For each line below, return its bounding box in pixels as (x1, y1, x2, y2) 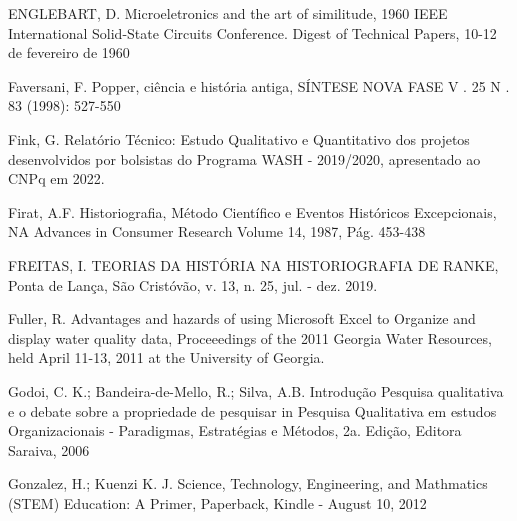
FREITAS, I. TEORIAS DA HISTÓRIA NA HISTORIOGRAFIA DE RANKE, (8, 254, 499, 275)
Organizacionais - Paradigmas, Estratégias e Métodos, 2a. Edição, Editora (8, 420, 462, 441)
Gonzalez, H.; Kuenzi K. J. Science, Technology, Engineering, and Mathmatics (8, 473, 488, 494)
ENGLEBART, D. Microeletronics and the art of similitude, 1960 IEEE (8, 3, 448, 23)
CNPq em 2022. (8, 168, 105, 189)
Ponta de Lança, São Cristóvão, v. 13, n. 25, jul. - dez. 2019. (8, 274, 378, 295)
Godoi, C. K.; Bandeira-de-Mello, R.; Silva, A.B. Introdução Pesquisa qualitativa (8, 380, 504, 401)
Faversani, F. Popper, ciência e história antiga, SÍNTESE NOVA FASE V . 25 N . (8, 75, 510, 96)
